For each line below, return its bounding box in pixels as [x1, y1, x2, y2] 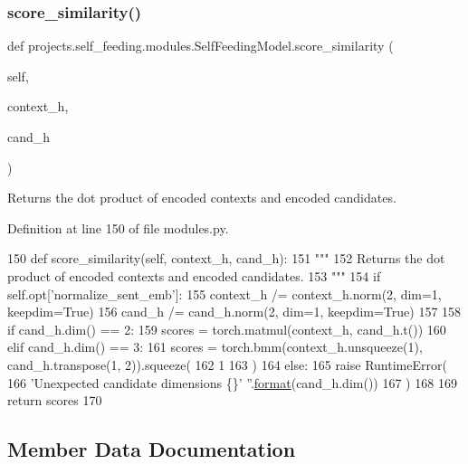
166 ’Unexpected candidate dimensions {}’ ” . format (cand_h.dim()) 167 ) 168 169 [7, 373, 457, 392]
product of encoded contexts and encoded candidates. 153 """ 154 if [7, 266, 381, 285]
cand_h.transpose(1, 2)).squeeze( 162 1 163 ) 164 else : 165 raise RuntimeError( [7, 355, 447, 374]
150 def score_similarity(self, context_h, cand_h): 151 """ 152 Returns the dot [7, 249, 445, 268]
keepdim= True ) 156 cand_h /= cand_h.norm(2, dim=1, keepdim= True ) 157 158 [7, 302, 462, 321]
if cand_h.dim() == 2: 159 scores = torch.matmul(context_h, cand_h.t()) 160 [7, 319, 446, 338]
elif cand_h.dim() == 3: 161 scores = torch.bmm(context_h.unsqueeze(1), [7, 337, 423, 356]
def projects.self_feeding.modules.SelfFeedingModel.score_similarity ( [7, 36, 394, 55]
